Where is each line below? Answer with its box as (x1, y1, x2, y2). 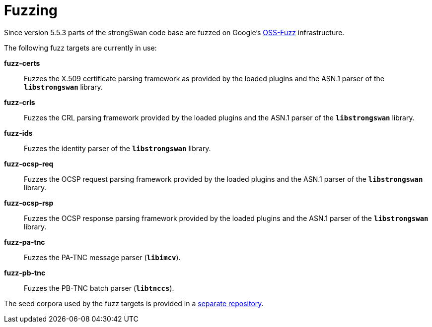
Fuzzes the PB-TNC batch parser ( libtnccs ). (24, 283, 174, 292)
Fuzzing (4, 2, 58, 19)
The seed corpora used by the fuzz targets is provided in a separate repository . (4, 299, 264, 308)
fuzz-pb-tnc (4, 268, 46, 277)
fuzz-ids (4, 128, 33, 137)
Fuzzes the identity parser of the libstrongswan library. (24, 144, 211, 153)
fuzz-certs (4, 58, 40, 67)
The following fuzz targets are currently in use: (4, 43, 157, 52)
